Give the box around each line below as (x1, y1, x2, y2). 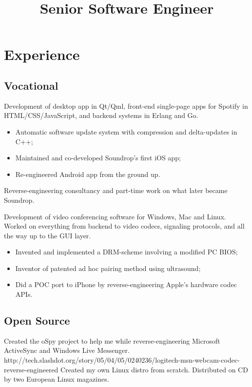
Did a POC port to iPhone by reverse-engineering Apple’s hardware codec (15, 279, 237, 290)
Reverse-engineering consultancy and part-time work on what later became (4, 185, 228, 195)
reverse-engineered (4, 364, 58, 374)
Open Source (4, 313, 70, 328)
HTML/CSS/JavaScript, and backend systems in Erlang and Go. (4, 110, 198, 120)
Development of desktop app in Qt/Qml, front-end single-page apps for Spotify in (4, 100, 248, 111)
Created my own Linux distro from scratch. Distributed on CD (60, 364, 248, 374)
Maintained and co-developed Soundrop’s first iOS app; (15, 153, 181, 163)
